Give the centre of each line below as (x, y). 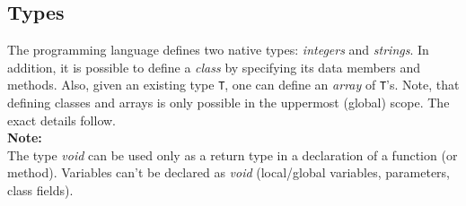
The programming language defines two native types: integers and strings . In (218, 50)
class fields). (40, 190)
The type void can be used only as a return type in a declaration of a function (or (233, 154)
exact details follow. (62, 120)
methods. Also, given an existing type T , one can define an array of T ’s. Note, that (233, 85)
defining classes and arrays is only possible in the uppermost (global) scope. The (229, 103)
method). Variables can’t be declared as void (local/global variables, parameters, (229, 172)
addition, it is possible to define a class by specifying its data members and (214, 67)
